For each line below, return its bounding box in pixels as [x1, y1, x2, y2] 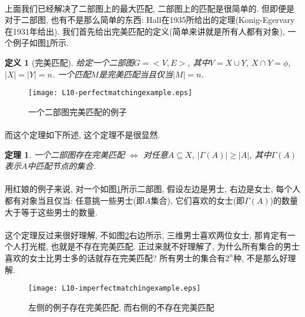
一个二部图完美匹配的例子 [28, 105, 127, 117]
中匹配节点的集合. [27, 160, 96, 172]
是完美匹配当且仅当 [98, 68, 173, 80]
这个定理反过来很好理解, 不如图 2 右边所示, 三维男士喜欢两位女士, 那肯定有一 [5, 228, 296, 241]
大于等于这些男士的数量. [5, 205, 98, 218]
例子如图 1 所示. [12, 36, 69, 49]
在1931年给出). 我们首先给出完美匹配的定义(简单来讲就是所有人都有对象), [5, 25, 285, 37]
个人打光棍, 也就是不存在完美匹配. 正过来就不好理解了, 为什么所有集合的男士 [5, 240, 300, 252]
